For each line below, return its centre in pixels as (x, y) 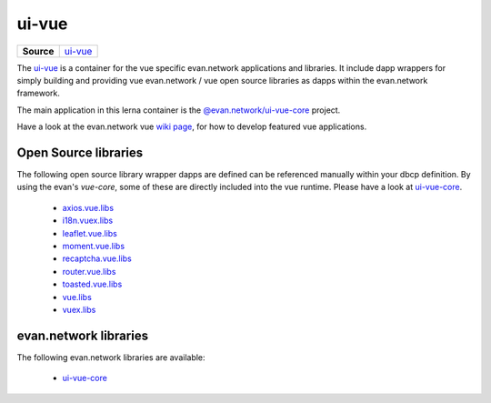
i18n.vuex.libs (88, 221)
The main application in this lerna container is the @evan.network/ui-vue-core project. (179, 110)
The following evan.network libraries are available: (111, 357)
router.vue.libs (89, 271)
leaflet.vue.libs (90, 233)
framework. (39, 93)
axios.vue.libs (88, 207)
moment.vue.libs (94, 246)
